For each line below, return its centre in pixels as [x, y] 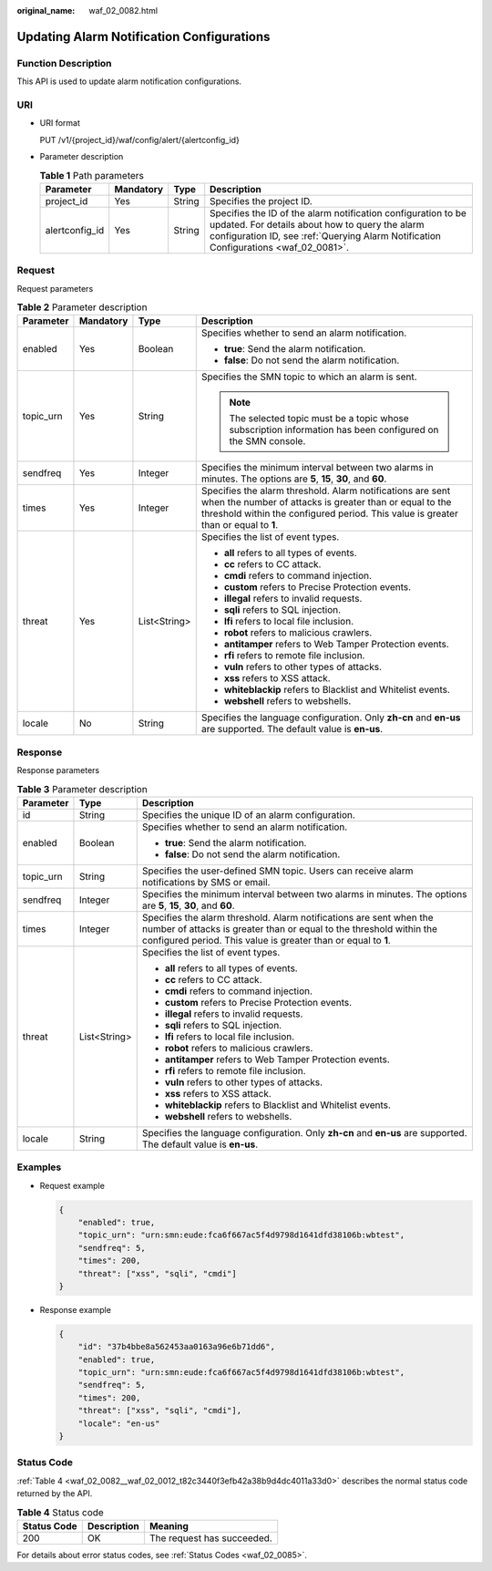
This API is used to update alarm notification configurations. [129, 81]
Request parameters [55, 288]
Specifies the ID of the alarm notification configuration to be [338, 212]
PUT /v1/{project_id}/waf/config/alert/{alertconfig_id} [140, 140]
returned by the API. [55, 1493]
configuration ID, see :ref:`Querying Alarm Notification [326, 235]
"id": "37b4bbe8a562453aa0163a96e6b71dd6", [176, 1347]
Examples [39, 1167]
